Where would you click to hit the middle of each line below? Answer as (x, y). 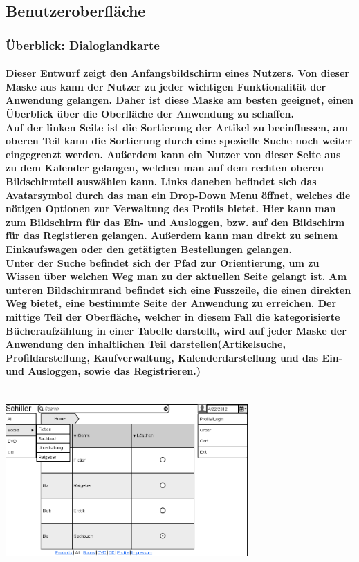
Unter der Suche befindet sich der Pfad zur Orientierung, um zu (163, 262)
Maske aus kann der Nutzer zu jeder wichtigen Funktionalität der (166, 86)
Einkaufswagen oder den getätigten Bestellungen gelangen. (149, 249)
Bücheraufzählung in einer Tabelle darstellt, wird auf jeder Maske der (176, 330)
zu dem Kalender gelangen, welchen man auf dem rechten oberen (165, 168)
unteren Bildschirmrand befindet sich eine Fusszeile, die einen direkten (178, 289)
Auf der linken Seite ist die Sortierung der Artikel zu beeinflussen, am (177, 127)
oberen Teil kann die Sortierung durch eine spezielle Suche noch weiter (179, 141)
